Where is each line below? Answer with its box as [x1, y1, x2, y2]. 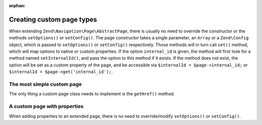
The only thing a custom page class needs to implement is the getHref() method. [9, 91, 175, 97]
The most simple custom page [9, 81, 82, 88]
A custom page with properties [9, 103, 84, 110]
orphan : [9, 3, 26, 8]
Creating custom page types [9, 15, 97, 24]
